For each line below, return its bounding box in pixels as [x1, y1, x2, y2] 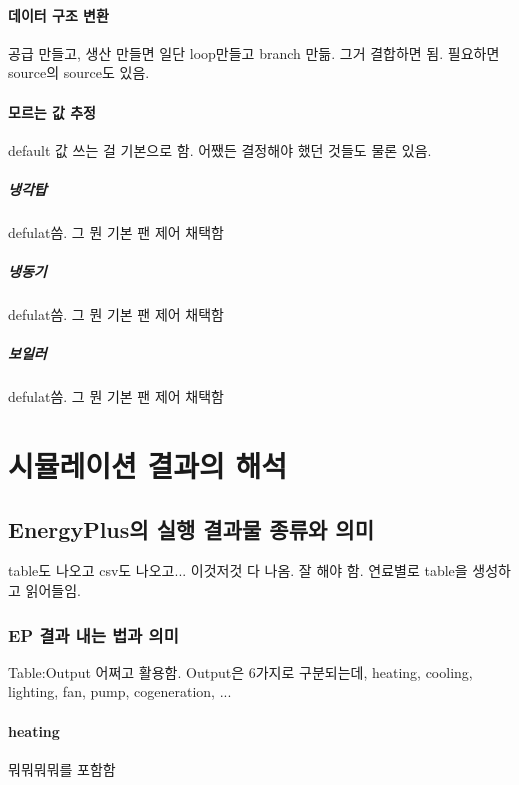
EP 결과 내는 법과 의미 [8, 622, 179, 647]
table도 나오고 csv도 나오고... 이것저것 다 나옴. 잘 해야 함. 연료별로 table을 [8, 560, 468, 581]
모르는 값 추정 [8, 101, 97, 122]
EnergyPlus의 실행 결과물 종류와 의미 [8, 513, 374, 544]
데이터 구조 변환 [8, 4, 109, 25]
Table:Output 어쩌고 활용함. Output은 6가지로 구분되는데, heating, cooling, [8, 661, 473, 682]
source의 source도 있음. [8, 62, 150, 83]
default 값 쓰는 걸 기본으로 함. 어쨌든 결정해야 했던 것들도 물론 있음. [8, 139, 432, 160]
